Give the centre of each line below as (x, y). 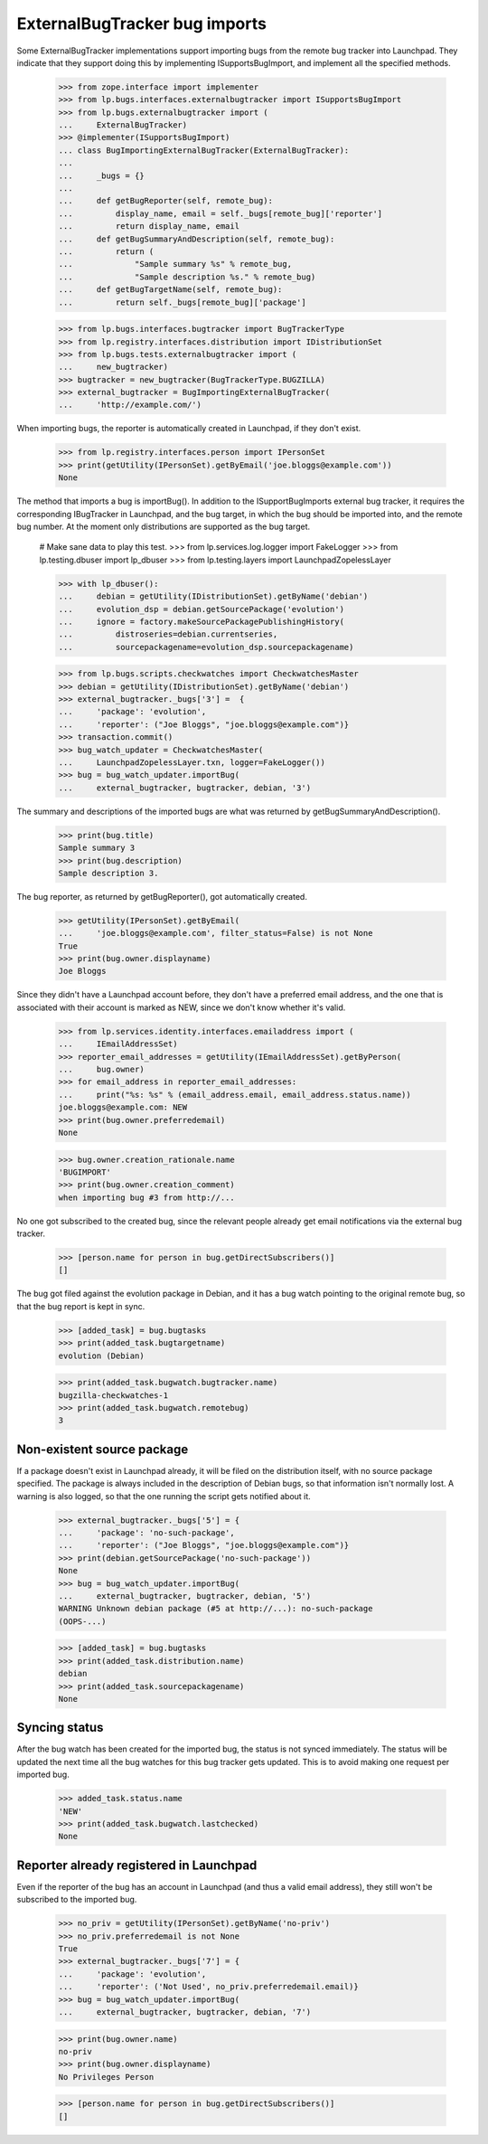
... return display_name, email (149, 227)
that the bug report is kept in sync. (81, 1306)
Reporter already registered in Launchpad (137, 1865)
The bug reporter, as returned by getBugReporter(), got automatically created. (162, 896)
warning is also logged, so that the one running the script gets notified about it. (164, 1496)
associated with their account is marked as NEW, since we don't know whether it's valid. (181, 1007)
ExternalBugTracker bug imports (141, 24)
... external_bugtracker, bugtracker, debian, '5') (185, 1596)
